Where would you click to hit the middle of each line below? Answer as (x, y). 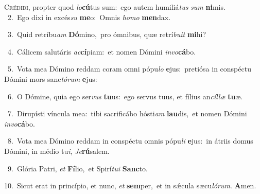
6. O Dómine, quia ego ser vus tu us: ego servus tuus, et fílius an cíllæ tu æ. (125, 96)
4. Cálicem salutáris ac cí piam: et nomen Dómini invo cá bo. (102, 51)
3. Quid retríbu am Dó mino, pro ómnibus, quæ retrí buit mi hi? (107, 34)
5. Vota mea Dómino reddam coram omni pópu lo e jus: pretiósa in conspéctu (129, 69)
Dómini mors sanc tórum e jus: (51, 78)
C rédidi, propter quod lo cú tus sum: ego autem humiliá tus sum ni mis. (115, 7)
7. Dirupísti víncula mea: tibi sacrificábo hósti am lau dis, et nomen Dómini (127, 113)
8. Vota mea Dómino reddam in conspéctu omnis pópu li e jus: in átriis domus (130, 141)
